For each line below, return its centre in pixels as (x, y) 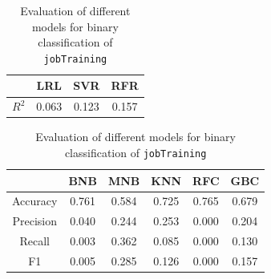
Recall (34, 241)
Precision (34, 221)
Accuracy (35, 201)
